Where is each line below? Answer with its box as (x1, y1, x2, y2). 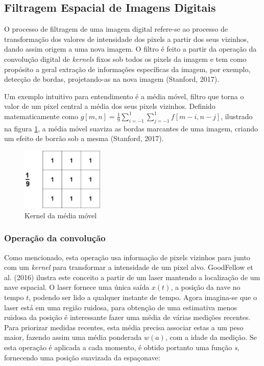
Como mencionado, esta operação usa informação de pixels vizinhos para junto (4, 251, 250, 262)
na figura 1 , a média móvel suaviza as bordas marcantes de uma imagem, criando (4, 123, 258, 133)
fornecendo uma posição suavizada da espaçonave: (4, 352, 160, 362)
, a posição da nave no (171, 282, 241, 292)
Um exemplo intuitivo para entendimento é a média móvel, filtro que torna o (4, 90, 244, 101)
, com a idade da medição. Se (165, 332, 257, 342)
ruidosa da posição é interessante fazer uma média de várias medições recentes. (4, 312, 251, 323)
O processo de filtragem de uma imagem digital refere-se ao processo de (4, 24, 228, 34)
